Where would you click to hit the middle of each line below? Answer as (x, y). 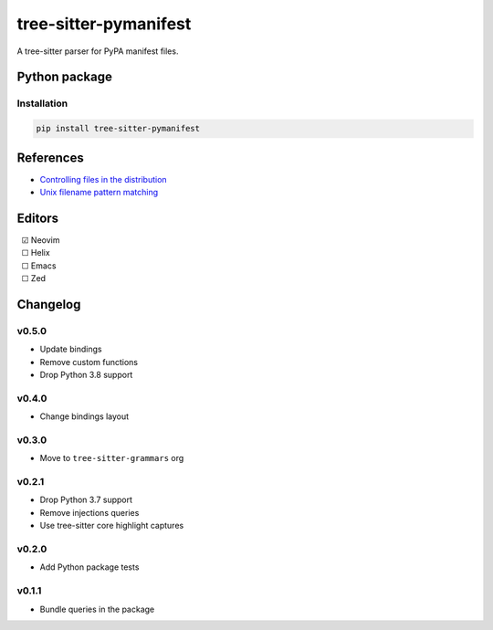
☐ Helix (36, 253)
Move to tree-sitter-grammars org (112, 458)
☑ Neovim (41, 240)
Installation (42, 103)
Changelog (49, 304)
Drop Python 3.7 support (86, 500)
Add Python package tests (89, 567)
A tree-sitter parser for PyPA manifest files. (98, 51)
